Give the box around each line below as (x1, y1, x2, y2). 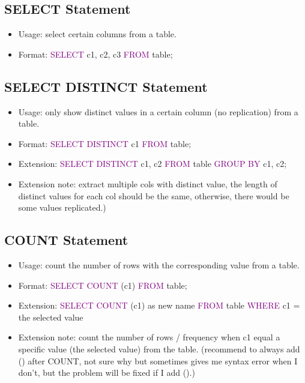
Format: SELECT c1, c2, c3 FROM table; (18, 47, 173, 60)
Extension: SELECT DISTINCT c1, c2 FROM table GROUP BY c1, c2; (18, 157, 287, 170)
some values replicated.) (18, 201, 106, 214)
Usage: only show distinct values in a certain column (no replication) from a (18, 105, 298, 118)
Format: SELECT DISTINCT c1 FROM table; (18, 137, 192, 149)
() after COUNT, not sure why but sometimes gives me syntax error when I (18, 354, 298, 367)
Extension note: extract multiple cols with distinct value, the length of (18, 177, 277, 190)
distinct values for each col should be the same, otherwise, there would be (18, 189, 289, 202)
